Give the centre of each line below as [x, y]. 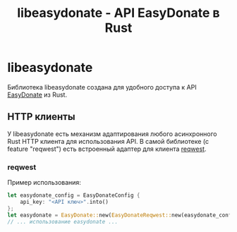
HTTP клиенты [41, 117]
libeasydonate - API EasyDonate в [119, 13]
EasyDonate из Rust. [37, 94]
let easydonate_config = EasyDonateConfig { [74, 195]
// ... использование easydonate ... [63, 221]
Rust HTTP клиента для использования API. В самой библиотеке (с [108, 141]
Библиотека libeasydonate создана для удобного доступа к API [102, 87]
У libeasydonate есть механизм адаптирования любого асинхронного [112, 134]
